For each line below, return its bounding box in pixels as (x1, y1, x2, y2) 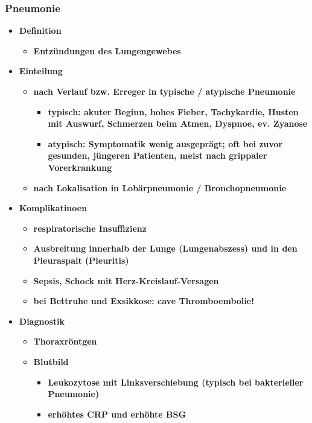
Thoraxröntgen (33, 335, 97, 348)
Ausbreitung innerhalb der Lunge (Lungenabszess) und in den (33, 242, 298, 255)
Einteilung (19, 65, 63, 77)
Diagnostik (19, 314, 65, 327)
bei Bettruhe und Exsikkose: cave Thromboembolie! (33, 294, 255, 307)
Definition (19, 24, 62, 37)
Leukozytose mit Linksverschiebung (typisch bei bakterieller (48, 375, 304, 388)
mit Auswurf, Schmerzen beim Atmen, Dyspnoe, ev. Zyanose (48, 117, 308, 130)
